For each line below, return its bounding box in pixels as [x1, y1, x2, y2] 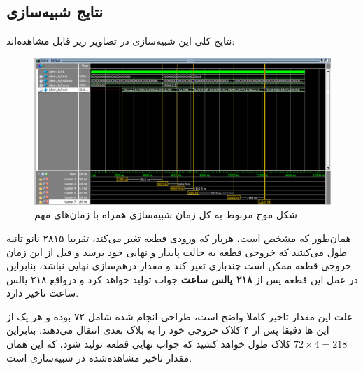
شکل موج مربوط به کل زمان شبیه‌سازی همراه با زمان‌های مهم [34, 207, 297, 222]
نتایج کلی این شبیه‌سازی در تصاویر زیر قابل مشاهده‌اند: [6, 34, 235, 48]
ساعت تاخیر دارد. [6, 285, 79, 300]
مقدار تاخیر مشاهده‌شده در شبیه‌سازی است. [6, 350, 192, 364]
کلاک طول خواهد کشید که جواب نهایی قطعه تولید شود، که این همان [6, 336, 291, 351]
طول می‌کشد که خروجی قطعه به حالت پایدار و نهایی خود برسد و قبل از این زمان [6, 244, 348, 259]
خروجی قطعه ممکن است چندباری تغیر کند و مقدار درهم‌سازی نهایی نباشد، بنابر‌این [6, 258, 352, 273]
